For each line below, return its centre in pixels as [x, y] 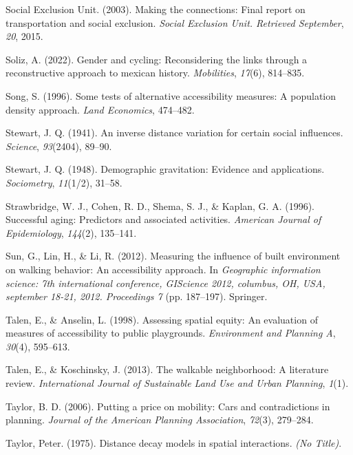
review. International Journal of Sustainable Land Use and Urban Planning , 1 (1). [177, 383]
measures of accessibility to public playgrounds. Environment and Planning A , [171, 333]
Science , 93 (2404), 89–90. [59, 146]
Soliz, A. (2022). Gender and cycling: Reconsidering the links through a [157, 59]
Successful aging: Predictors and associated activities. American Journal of [163, 219]
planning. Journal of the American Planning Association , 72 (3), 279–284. [160, 420]
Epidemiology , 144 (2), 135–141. [71, 232]
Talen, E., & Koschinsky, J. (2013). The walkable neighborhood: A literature [167, 369]
